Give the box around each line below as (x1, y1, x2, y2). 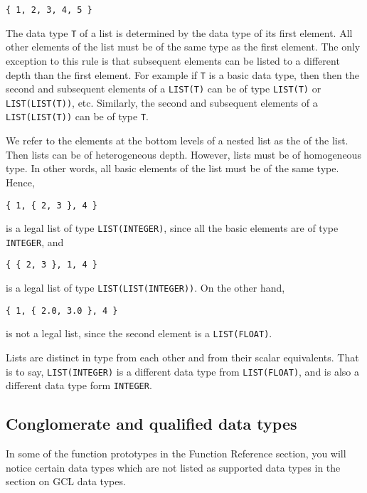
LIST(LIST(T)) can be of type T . (6, 109, 149, 124)
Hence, (6, 174, 35, 189)
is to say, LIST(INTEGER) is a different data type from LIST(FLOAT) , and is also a (6, 364, 359, 378)
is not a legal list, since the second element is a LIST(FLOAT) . (6, 326, 272, 341)
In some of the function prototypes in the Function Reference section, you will (6, 446, 346, 461)
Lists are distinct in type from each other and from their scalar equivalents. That (6, 350, 359, 365)
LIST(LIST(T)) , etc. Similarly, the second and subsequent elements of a (6, 95, 318, 110)
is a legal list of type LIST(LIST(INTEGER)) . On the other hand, (6, 280, 285, 295)
